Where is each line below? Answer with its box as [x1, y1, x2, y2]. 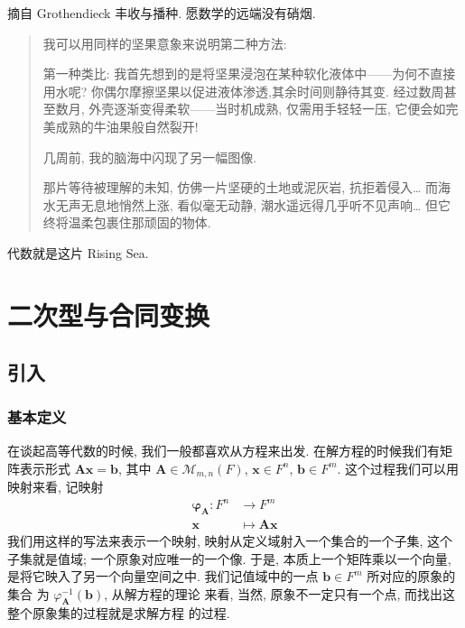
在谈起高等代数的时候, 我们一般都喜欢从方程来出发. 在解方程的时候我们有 [7, 440, 441, 459]
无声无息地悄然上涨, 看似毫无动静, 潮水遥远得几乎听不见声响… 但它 [55, 195, 451, 214]
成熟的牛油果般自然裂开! [55, 116, 199, 135]
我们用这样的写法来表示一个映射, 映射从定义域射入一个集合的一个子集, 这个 [7, 531, 453, 549]
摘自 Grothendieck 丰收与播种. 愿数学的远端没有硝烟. [7, 4, 316, 22]
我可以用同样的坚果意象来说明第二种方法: [42, 33, 287, 52]
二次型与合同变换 [7, 296, 210, 333]
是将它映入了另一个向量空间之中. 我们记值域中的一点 [7, 567, 319, 586]
